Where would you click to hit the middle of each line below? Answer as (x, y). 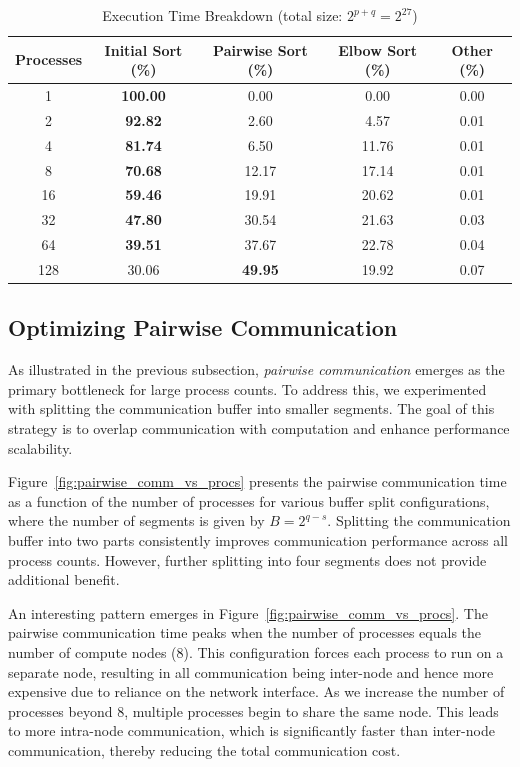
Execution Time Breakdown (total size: (222, 15)
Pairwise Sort (260, 49)
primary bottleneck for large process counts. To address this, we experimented (247, 388)
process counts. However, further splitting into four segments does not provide (247, 559)
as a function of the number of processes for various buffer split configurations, (249, 500)
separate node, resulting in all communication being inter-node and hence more (251, 671)
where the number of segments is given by (136, 520)
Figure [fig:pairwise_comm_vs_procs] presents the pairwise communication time (257, 481)
